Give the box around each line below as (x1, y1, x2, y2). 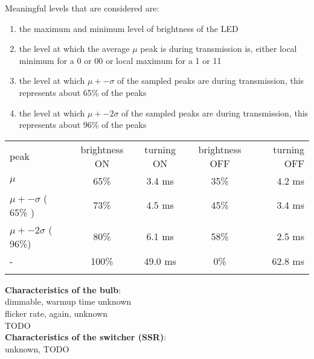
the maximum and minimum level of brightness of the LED (19, 22, 239, 34)
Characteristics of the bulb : (5, 283, 121, 296)
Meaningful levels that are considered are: (5, 2, 159, 14)
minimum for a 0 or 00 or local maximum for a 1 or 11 (19, 54, 222, 66)
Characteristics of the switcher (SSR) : (5, 331, 167, 343)
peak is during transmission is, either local (140, 42, 297, 55)
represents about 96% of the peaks (19, 118, 147, 131)
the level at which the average (19, 42, 130, 55)
